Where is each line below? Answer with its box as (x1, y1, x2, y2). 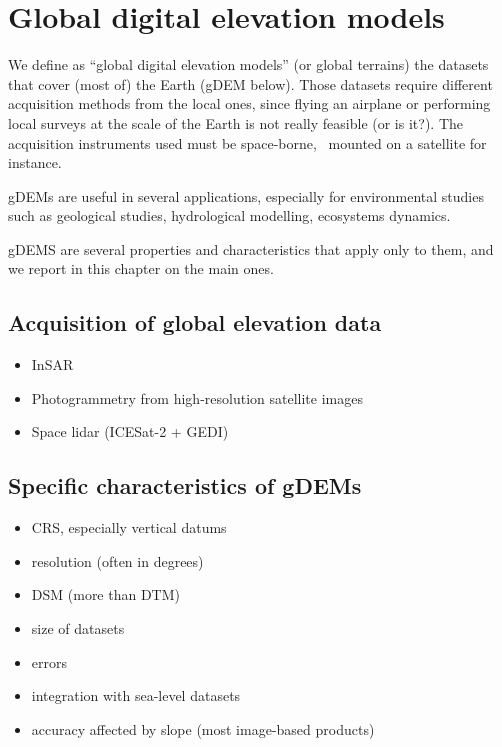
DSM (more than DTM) (31, 584, 181, 605)
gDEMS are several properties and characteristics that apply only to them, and (8, 238, 494, 259)
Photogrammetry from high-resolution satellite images (31, 387, 363, 408)
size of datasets (31, 618, 125, 639)
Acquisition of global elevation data (8, 307, 382, 338)
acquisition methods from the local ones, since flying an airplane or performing (8, 93, 491, 114)
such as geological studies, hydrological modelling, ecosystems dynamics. (8, 205, 451, 226)
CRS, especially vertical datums (31, 517, 227, 538)
